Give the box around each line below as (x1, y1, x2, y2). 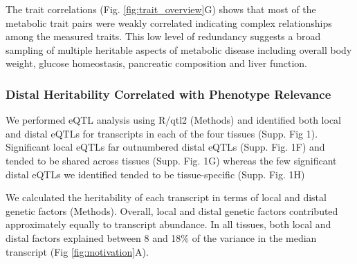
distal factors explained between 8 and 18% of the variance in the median (6, 230, 317, 245)
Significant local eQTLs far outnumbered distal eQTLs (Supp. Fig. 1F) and (6, 140, 325, 154)
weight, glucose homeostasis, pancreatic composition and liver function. (6, 56, 308, 70)
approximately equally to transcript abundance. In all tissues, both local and (6, 217, 331, 232)
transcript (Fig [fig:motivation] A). (6, 244, 149, 258)
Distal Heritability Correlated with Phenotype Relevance (6, 85, 331, 102)
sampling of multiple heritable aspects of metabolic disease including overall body (6, 42, 352, 57)
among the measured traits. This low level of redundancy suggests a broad (6, 29, 321, 44)
